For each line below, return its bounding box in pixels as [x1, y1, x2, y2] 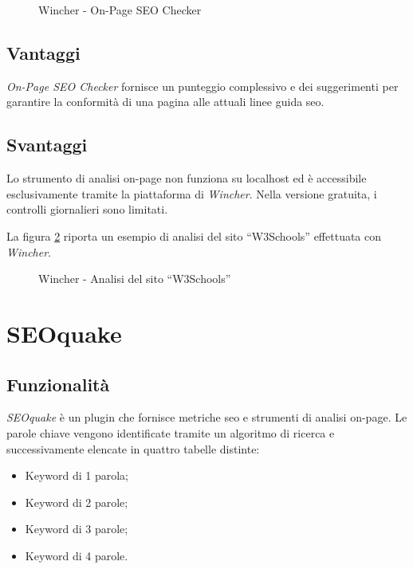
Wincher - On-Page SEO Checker [38, 2, 202, 18]
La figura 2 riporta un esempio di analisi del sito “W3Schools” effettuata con [6, 227, 382, 244]
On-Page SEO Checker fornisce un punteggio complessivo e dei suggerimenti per [6, 77, 399, 94]
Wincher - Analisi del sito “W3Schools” [38, 270, 231, 287]
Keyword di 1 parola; [25, 467, 129, 484]
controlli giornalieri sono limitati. [6, 201, 168, 218]
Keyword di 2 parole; [25, 493, 128, 510]
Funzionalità [6, 371, 110, 396]
